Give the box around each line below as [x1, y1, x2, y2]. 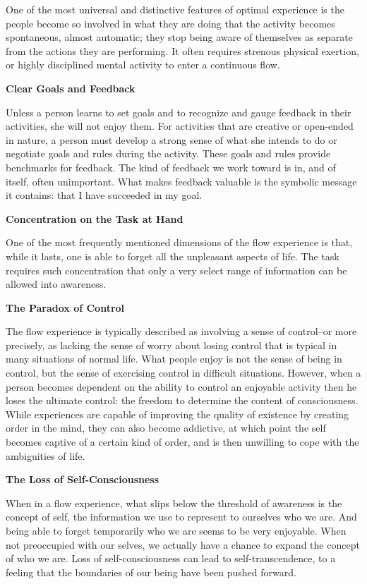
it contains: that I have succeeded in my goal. [6, 188, 203, 202]
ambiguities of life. [6, 448, 85, 463]
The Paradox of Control [6, 300, 125, 315]
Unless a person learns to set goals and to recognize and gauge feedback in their [6, 104, 351, 119]
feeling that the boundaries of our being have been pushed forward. [6, 564, 296, 579]
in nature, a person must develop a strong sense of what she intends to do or [6, 132, 337, 147]
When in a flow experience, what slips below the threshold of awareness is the [6, 495, 342, 510]
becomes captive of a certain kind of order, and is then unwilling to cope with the [6, 434, 359, 449]
